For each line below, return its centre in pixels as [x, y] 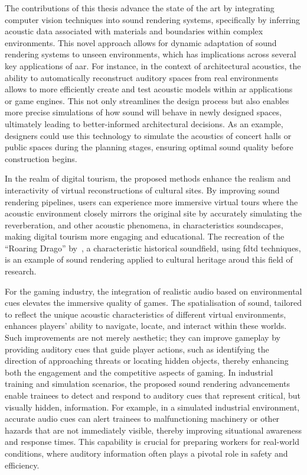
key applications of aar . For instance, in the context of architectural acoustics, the [153, 65]
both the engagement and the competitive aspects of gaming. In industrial [139, 372]
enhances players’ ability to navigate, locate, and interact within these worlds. [146, 326]
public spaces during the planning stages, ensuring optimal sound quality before [149, 147]
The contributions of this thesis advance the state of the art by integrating [140, 8]
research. [21, 271]
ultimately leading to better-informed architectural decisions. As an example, [144, 123]
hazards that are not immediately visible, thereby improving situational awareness [153, 430]
